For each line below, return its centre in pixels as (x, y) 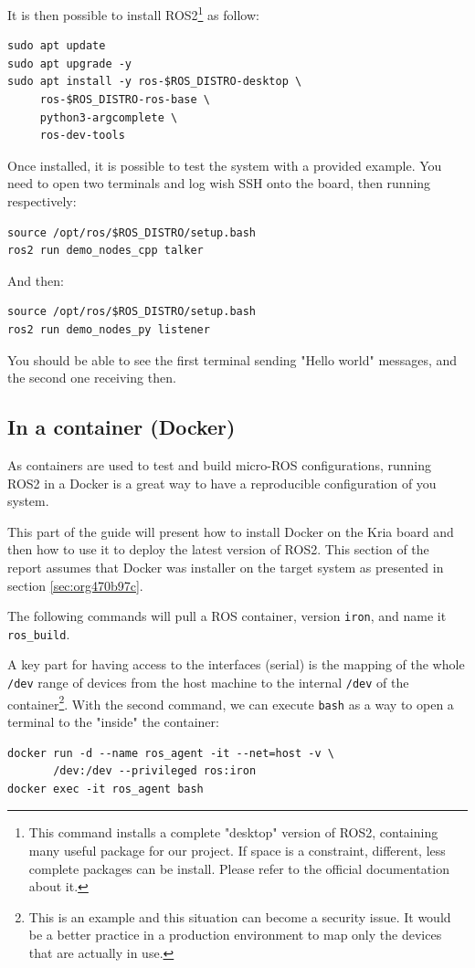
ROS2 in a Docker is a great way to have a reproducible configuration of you (222, 483)
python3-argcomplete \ (109, 117)
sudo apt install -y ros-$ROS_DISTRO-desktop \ (155, 82)
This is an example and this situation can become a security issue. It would (240, 916)
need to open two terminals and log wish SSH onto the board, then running (219, 183)
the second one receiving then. (92, 378)
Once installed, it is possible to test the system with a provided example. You (225, 165)
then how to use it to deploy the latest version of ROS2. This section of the (218, 549)
